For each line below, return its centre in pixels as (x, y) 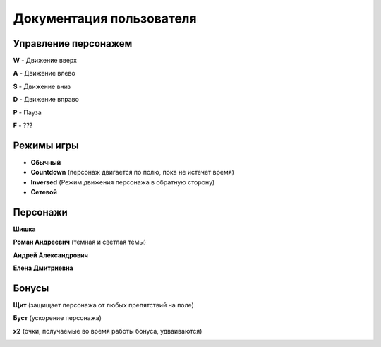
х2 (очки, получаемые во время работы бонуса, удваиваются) (108, 331)
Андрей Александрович (50, 255)
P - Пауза (27, 112)
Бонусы (31, 288)
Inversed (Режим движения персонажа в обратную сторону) (123, 182)
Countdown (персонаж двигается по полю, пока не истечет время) (132, 172)
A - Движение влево (44, 73)
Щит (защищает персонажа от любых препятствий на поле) (103, 305)
